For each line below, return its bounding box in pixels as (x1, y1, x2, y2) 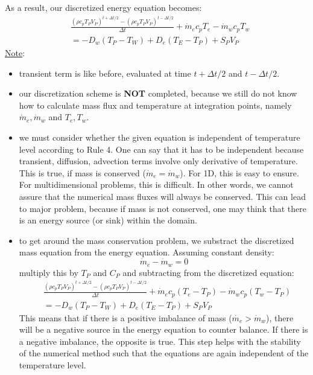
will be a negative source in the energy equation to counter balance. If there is (19, 323, 308, 336)
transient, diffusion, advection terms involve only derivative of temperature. (19, 155, 298, 167)
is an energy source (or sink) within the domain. (19, 214, 197, 226)
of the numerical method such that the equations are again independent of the (19, 347, 309, 359)
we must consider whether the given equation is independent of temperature (19, 130, 300, 143)
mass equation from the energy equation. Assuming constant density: (19, 246, 274, 258)
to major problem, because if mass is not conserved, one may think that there (19, 202, 306, 214)
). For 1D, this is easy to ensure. (180, 166, 299, 179)
